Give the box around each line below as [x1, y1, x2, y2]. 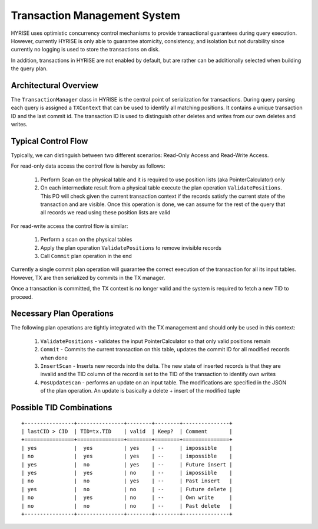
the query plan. [11, 65, 48, 72]
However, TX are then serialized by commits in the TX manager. [11, 274, 165, 281]
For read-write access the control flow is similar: [11, 222, 128, 230]
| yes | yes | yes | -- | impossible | [21, 445, 233, 451]
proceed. [11, 293, 33, 301]
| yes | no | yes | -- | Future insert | [21, 461, 233, 468]
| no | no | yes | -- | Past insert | [21, 478, 233, 484]
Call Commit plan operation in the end [40, 253, 132, 259]
